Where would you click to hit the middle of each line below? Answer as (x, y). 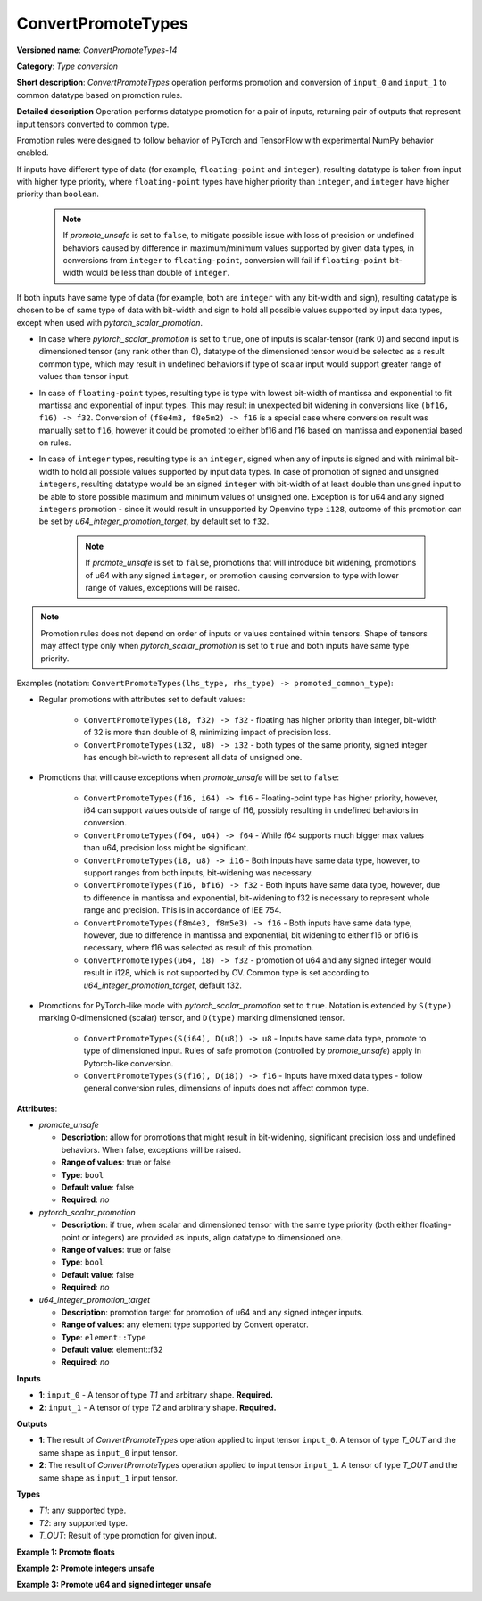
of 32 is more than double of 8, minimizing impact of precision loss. (208, 733)
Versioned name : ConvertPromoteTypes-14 (97, 50)
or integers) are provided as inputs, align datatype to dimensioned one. (212, 1237)
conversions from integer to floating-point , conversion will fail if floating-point (225, 261)
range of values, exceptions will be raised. (163, 588)
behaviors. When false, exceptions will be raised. (151, 1149)
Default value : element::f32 (112, 1350)
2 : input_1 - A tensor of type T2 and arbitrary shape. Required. (158, 1407)
